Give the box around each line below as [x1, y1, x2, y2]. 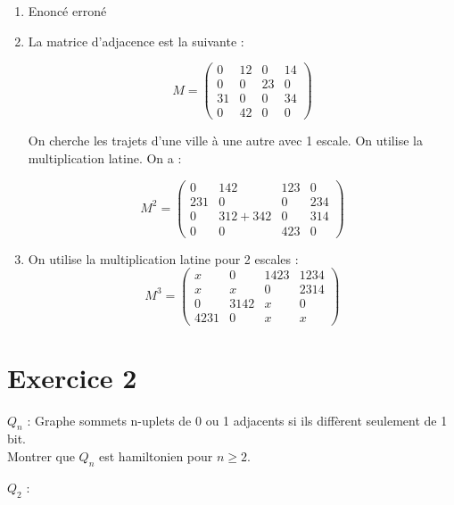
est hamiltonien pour [99, 447, 213, 466]
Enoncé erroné [28, 2, 107, 20]
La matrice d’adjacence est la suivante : [28, 31, 244, 50]
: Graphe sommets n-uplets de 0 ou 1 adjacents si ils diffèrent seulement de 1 [27, 410, 448, 429]
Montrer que [7, 447, 75, 466]
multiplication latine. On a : [28, 148, 182, 167]
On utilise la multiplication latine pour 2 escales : [28, 249, 299, 268]
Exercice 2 [7, 359, 137, 395]
